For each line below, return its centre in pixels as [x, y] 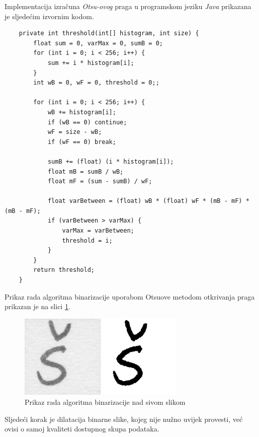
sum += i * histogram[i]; [91, 63]
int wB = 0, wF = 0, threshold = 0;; [96, 83]
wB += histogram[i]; [82, 112]
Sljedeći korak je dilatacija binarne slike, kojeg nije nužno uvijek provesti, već [124, 419]
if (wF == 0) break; [82, 142]
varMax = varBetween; [98, 231]
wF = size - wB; [75, 132]
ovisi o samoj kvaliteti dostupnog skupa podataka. [82, 429]
